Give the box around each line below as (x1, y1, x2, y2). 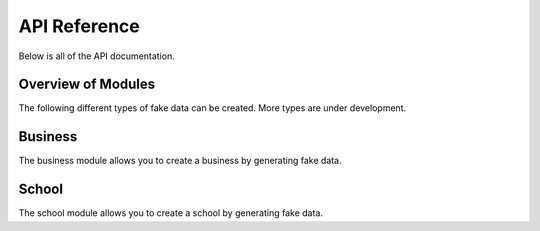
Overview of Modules (18, 76, 156, 93)
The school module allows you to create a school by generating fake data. (18, 207, 324, 219)
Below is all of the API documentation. (18, 50, 175, 62)
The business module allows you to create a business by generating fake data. (18, 155, 342, 167)
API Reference (18, 15, 140, 37)
